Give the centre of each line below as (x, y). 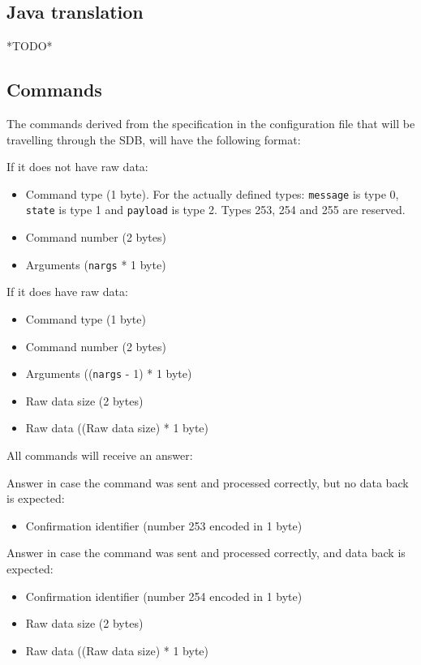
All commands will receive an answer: (100, 455)
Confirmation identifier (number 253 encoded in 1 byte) (164, 525)
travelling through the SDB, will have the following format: (154, 139)
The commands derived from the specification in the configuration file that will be (211, 123)
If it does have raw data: (67, 292)
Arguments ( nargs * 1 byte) (96, 264)
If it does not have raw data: (77, 167)
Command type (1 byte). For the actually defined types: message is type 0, (212, 193)
